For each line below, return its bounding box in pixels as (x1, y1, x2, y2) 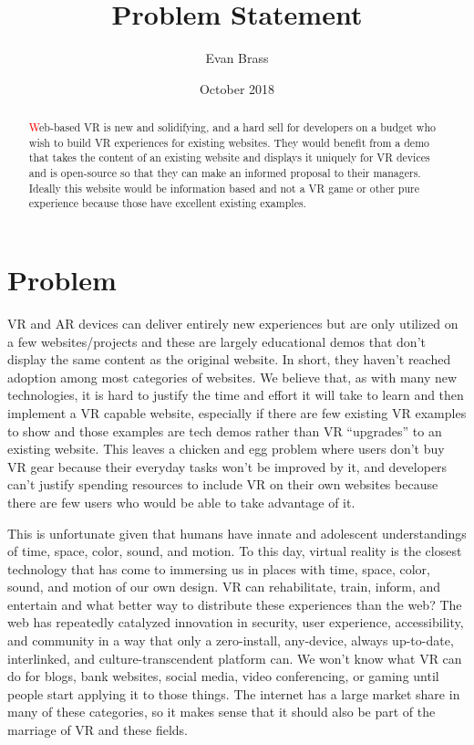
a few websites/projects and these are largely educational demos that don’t (7, 331, 426, 351)
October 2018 (199, 79, 275, 98)
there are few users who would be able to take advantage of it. (7, 492, 355, 511)
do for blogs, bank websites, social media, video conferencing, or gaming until (7, 666, 439, 686)
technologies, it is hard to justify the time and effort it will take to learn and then (7, 385, 464, 404)
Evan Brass (205, 48, 269, 68)
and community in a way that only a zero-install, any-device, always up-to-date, (7, 631, 454, 650)
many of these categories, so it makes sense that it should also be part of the (7, 702, 436, 721)
